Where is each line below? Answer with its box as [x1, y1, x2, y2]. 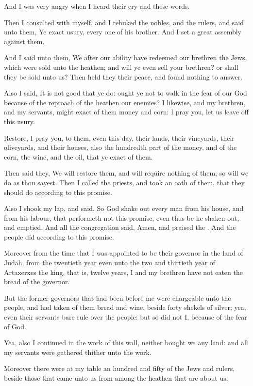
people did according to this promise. [4, 231, 114, 241]
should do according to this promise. [4, 187, 112, 197]
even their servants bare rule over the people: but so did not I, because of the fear [4, 312, 247, 322]
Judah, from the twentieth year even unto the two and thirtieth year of [4, 257, 216, 268]
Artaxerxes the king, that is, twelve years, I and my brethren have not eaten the [4, 267, 243, 277]
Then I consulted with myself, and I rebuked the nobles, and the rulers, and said [4, 17, 244, 27]
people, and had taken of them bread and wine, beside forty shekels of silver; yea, [4, 302, 246, 312]
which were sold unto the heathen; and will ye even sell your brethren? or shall [4, 62, 238, 72]
